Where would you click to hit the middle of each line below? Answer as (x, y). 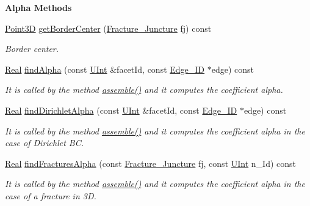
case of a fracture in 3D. (51, 195)
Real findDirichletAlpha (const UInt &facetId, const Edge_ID (121, 110)
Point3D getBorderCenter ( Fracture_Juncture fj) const (108, 28)
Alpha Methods (38, 7)
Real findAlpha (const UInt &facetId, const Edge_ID (105, 69)
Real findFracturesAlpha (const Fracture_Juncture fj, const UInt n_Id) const (151, 163)
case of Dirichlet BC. (45, 143)
